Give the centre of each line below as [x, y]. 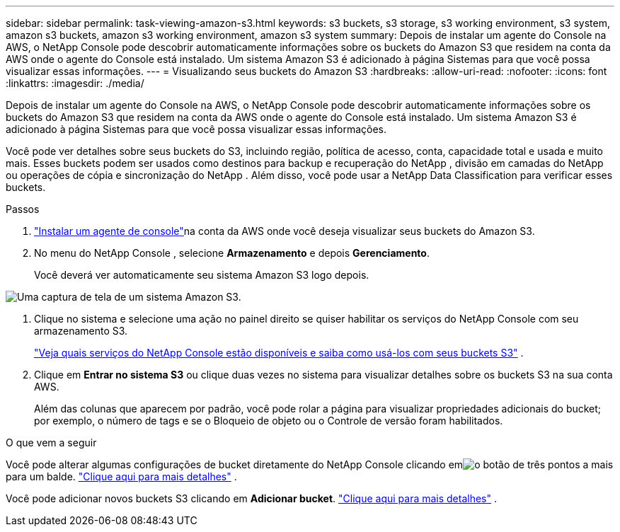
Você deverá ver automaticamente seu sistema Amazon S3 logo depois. [202, 275]
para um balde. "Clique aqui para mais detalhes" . [121, 476]
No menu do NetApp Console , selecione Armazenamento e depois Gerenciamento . [232, 253]
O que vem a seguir [51, 443]
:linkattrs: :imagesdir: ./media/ [75, 83]
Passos [23, 209]
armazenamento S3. [81, 331]
